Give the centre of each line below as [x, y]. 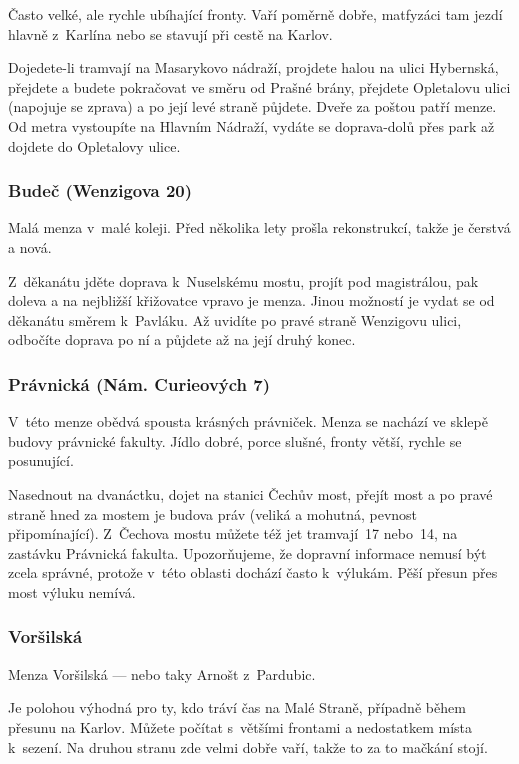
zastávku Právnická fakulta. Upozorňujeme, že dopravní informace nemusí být [247, 552]
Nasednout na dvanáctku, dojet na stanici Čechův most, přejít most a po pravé [250, 493]
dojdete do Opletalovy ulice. [94, 145]
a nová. [30, 246]
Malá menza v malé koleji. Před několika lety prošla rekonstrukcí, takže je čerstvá [259, 227]
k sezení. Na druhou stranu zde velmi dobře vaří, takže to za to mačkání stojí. [248, 746]
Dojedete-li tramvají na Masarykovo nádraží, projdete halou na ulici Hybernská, [253, 67]
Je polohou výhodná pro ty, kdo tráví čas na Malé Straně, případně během [237, 707]
